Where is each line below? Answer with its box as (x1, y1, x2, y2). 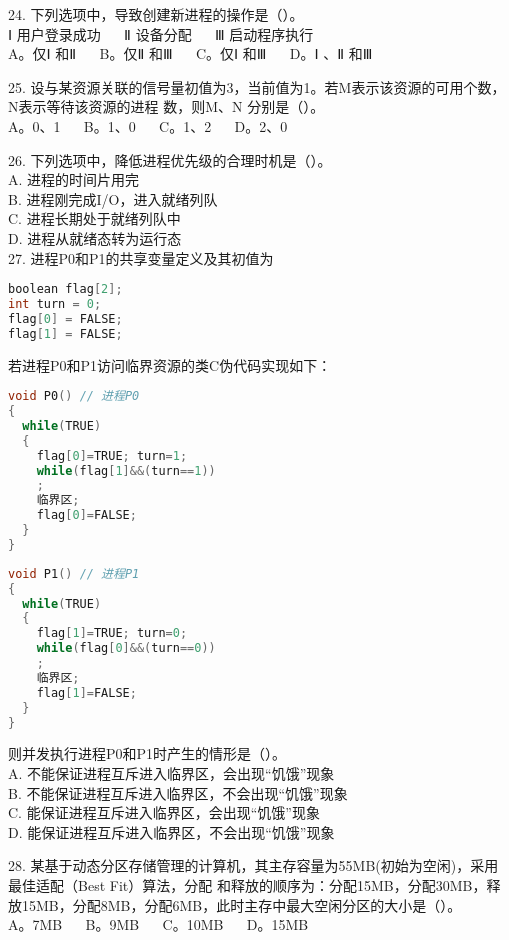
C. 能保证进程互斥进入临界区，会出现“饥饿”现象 (8, 802, 320, 823)
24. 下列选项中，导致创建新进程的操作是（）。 (8, 4, 304, 24)
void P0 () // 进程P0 (8, 389, 140, 404)
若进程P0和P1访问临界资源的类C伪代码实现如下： (8, 354, 332, 375)
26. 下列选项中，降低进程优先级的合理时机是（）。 (8, 149, 332, 170)
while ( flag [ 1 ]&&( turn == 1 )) (36, 463, 216, 478)
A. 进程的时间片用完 (8, 169, 140, 190)
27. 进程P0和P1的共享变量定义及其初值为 (8, 247, 274, 268)
